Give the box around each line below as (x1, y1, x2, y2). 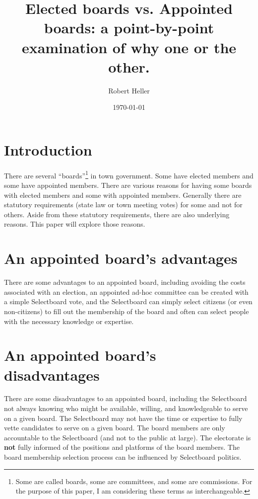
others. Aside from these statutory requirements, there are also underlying (4, 209, 230, 219)
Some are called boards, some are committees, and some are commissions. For (15, 476, 253, 486)
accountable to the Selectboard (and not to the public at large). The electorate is (4, 432, 251, 442)
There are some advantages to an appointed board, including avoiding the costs (4, 277, 246, 287)
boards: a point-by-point (44, 17, 214, 38)
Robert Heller (108, 85, 150, 95)
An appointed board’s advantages (4, 248, 238, 268)
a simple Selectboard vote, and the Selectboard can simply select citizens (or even (4, 296, 253, 307)
